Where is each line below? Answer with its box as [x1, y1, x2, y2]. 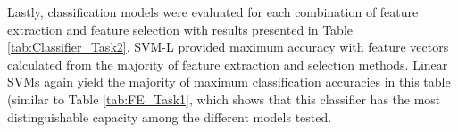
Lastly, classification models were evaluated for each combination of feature [7, 3, 419, 21]
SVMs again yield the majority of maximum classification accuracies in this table [7, 72, 451, 91]
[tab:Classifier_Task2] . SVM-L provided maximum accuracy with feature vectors [7, 37, 449, 56]
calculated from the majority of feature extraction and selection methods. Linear [7, 54, 448, 73]
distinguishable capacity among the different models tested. [7, 107, 332, 126]
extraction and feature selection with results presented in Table [7, 20, 354, 38]
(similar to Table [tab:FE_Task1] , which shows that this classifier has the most [7, 89, 441, 108]
